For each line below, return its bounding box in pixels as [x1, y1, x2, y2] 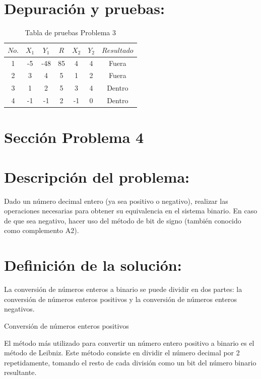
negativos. [4, 304, 35, 314]
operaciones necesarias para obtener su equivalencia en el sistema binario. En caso [4, 205, 257, 216]
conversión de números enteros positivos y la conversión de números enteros [4, 293, 237, 304]
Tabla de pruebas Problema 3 [25, 27, 116, 38]
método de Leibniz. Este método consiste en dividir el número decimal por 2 [4, 347, 240, 358]
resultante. [4, 367, 37, 377]
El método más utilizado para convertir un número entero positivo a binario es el [4, 337, 254, 348]
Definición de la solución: [4, 255, 182, 275]
